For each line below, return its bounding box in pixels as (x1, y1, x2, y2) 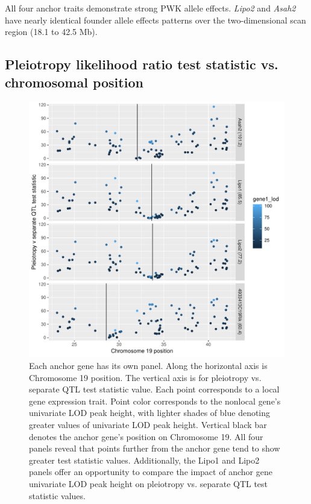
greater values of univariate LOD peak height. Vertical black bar (29, 418, 267, 430)
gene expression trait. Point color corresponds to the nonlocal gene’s (29, 394, 281, 407)
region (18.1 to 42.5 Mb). (5, 25, 98, 38)
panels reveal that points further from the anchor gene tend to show (29, 442, 280, 455)
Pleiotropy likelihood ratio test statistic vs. (5, 55, 278, 74)
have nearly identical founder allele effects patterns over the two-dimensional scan (5, 13, 306, 26)
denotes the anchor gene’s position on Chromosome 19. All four (29, 430, 263, 443)
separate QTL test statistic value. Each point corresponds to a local (29, 383, 280, 395)
